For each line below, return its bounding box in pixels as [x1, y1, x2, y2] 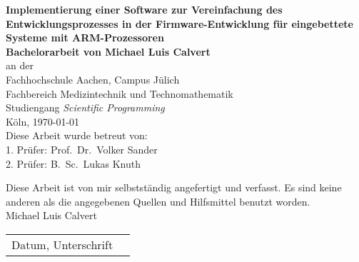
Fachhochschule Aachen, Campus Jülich [6, 71, 180, 86]
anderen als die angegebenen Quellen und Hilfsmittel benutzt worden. [6, 193, 310, 208]
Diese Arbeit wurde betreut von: [6, 128, 148, 143]
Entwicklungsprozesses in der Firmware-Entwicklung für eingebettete [6, 16, 353, 31]
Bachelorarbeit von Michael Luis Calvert [6, 44, 211, 59]
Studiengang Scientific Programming [6, 100, 165, 115]
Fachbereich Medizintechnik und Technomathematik [6, 86, 233, 101]
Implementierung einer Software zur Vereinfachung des [6, 2, 283, 16]
